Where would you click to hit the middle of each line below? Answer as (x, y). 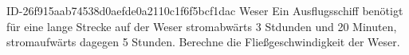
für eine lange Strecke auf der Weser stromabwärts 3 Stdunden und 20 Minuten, (202, 26)
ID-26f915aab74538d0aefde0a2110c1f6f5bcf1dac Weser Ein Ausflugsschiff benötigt (205, 10)
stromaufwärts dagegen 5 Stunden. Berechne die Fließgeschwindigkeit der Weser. (203, 42)
